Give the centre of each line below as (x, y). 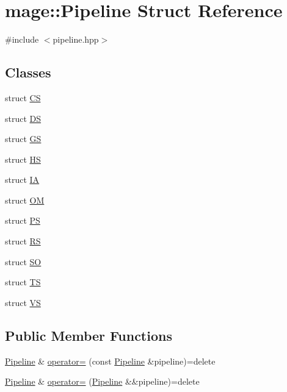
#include (22, 39)
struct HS (23, 159)
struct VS (23, 302)
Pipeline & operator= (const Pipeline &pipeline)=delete (110, 361)
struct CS (23, 97)
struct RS (23, 241)
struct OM (25, 200)
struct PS (23, 220)
